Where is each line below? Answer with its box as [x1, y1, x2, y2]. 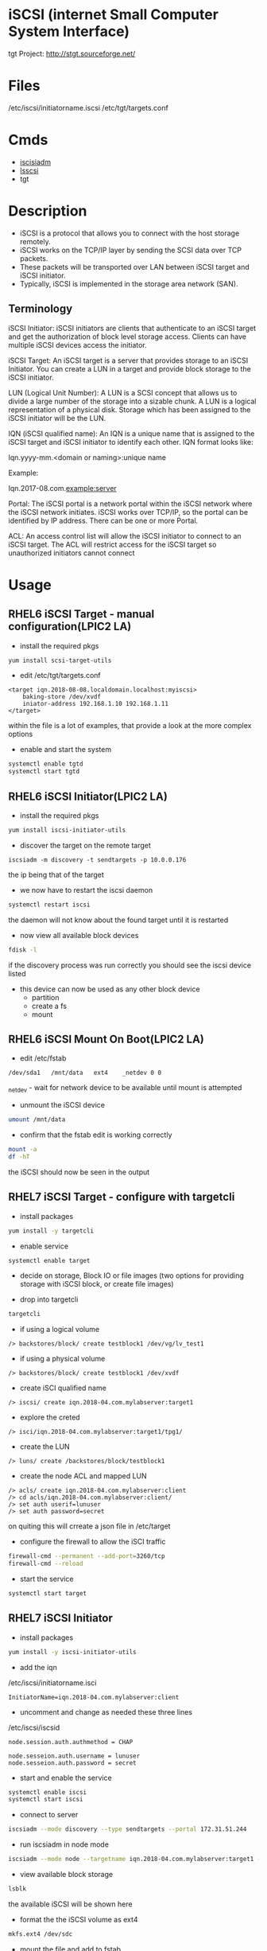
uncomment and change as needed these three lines [19, 1707, 193, 1716]
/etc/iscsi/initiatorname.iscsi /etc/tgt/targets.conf [8, 103, 168, 112]
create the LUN [19, 1442, 70, 1451]
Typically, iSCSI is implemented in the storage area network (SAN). [19, 278, 238, 288]
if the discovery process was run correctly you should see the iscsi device [8, 960, 252, 970]
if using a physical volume [19, 1354, 106, 1364]
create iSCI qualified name [19, 1383, 107, 1393]
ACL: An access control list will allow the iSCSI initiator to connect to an [8, 531, 242, 540]
